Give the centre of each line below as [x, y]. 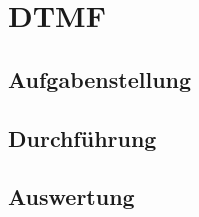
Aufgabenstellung [100, 78]
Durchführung [82, 137]
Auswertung [71, 196]
